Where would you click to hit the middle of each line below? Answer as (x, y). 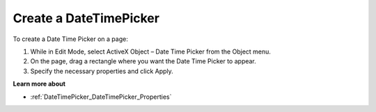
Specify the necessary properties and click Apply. (102, 71)
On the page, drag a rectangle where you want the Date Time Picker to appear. (143, 61)
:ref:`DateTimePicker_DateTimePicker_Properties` (101, 97)
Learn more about (39, 84)
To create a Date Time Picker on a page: (70, 39)
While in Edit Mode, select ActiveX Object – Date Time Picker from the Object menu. (151, 51)
